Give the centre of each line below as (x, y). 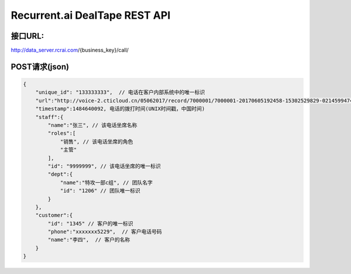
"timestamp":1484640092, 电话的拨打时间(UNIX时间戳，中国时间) (120, 109)
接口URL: (27, 36)
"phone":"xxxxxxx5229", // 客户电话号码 (105, 232)
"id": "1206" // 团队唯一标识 (100, 191)
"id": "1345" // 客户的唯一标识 (90, 223)
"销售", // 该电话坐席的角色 (97, 141)
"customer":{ (54, 215)
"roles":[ (62, 133)
